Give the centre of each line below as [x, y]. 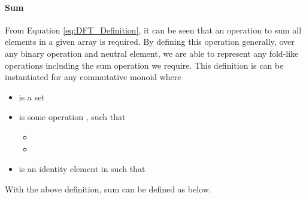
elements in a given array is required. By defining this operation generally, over [150, 42]
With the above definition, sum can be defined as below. [108, 189]
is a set [32, 97]
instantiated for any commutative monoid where [93, 77]
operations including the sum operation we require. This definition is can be [144, 65]
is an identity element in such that [82, 169]
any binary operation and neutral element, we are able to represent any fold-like [152, 53]
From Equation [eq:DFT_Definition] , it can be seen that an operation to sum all [153, 30]
